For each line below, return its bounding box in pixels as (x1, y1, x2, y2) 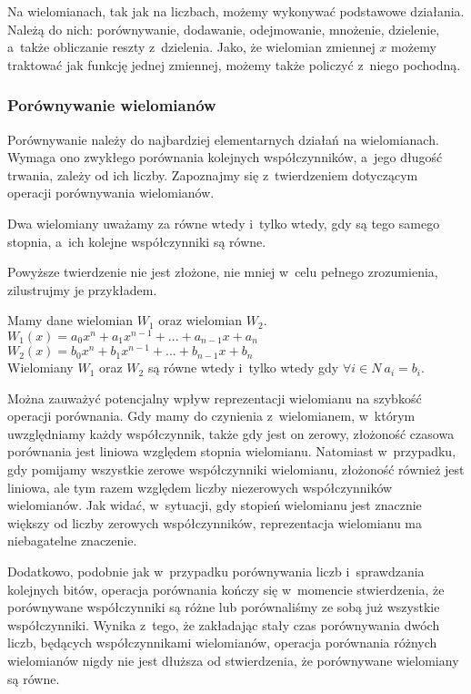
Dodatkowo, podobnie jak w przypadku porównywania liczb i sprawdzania (7, 562, 425, 581)
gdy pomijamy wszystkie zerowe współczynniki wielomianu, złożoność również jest (7, 460, 465, 479)
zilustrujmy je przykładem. (7, 280, 157, 299)
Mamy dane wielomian (7, 311, 134, 330)
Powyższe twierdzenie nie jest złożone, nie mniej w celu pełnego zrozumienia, (7, 262, 438, 281)
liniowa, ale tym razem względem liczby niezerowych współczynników (7, 477, 393, 496)
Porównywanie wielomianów (7, 94, 216, 117)
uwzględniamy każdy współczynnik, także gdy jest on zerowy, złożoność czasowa (7, 424, 455, 443)
